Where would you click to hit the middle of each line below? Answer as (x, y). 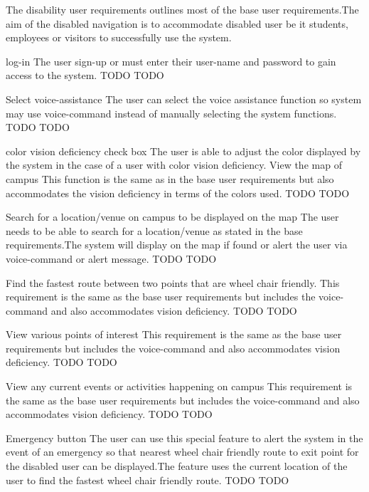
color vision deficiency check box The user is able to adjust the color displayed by (183, 151)
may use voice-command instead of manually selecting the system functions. (171, 113)
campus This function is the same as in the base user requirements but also (170, 178)
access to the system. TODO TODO (85, 75)
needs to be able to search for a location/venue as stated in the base (154, 230)
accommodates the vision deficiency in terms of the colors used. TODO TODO (178, 193)
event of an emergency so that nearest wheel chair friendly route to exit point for (182, 452)
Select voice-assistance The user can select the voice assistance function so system (184, 99)
